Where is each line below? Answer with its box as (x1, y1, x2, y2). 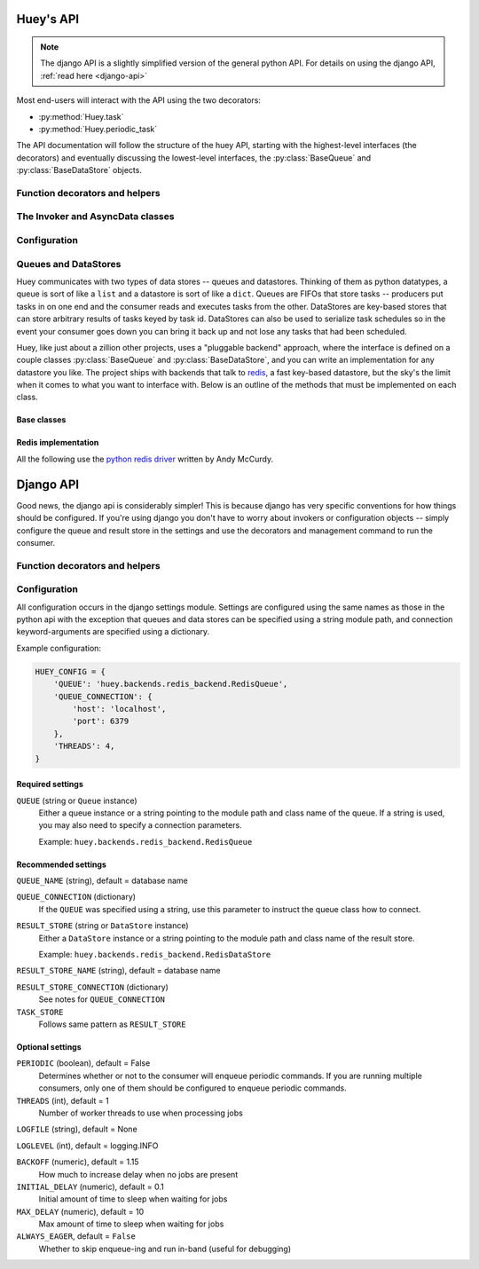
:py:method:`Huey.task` (38, 111, 124, 122)
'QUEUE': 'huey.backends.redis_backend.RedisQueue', (53, 679, 288, 690)
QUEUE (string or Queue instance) (16, 795, 137, 806)
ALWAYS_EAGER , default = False (16, 1231, 137, 1241)
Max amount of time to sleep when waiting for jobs (38, 1218, 224, 1229)
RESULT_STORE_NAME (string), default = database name (16, 966, 221, 976)
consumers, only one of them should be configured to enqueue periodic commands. (38, 1083, 348, 1093)
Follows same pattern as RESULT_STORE (38, 1019, 186, 1029)
